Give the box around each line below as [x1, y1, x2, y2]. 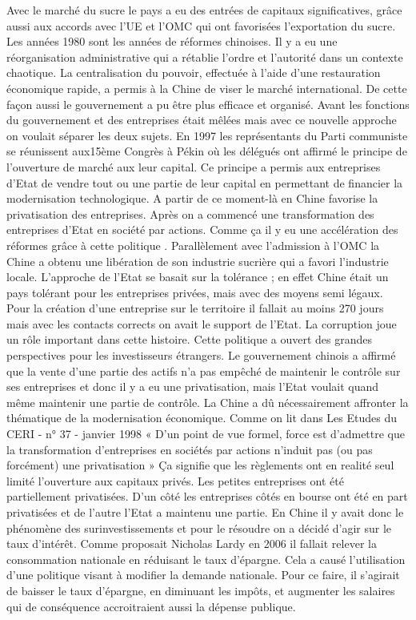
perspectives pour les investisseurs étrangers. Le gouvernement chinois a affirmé [6, 347, 396, 364]
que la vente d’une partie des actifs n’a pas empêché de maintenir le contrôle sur [6, 362, 401, 379]
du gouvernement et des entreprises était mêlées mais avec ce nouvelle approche [6, 111, 397, 128]
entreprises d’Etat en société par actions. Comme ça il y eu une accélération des [6, 221, 398, 238]
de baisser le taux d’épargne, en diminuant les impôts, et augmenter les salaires [6, 582, 395, 598]
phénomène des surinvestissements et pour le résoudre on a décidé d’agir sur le [6, 519, 392, 536]
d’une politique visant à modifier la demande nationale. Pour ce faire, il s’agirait [6, 566, 400, 583]
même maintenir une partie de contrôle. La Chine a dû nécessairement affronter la [6, 393, 409, 410]
